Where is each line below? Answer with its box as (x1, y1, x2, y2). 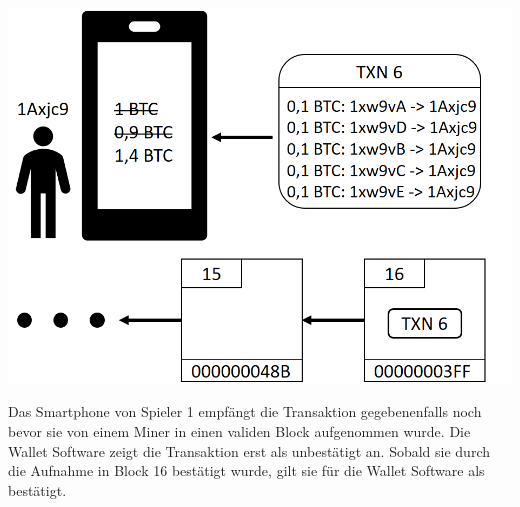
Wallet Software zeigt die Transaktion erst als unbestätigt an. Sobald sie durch (8, 440, 491, 461)
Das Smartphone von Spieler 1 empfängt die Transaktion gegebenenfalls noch (8, 401, 482, 422)
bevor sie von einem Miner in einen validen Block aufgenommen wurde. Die (8, 421, 471, 442)
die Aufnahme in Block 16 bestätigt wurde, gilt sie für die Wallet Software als (8, 460, 485, 481)
